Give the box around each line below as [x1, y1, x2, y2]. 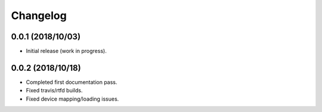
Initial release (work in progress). [26, 48, 107, 55]
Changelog [11, 9, 67, 22]
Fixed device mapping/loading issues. [26, 95, 119, 102]
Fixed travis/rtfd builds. [26, 87, 83, 94]
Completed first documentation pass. [26, 78, 117, 86]
